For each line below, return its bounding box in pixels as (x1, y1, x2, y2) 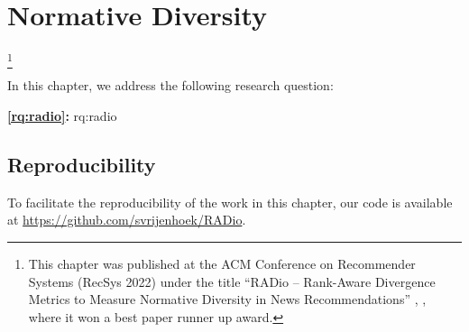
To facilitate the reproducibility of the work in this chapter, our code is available (7, 192, 453, 211)
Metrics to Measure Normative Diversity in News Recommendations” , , (28, 290, 427, 309)
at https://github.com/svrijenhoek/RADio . (7, 210, 246, 229)
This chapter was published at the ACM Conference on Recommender (28, 254, 416, 273)
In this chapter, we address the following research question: (7, 76, 334, 95)
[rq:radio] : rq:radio (7, 106, 117, 125)
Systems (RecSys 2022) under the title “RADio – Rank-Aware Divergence (28, 272, 436, 290)
